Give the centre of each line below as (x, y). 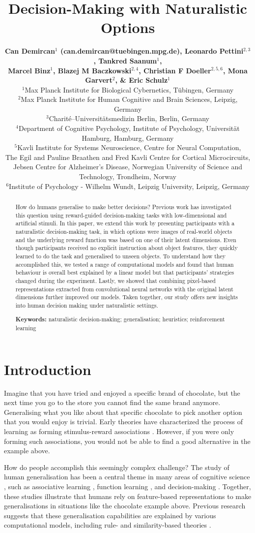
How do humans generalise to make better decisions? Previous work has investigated (123, 207)
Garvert (99, 80)
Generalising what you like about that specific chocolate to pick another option (123, 412)
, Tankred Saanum (125, 60)
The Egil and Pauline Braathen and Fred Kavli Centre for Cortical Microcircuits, (128, 157)
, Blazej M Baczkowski (92, 70)
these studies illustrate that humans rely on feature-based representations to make (128, 496)
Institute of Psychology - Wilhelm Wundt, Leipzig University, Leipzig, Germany (129, 186)
